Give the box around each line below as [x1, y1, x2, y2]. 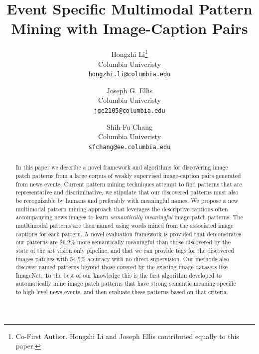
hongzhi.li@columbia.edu [88, 71, 171, 78]
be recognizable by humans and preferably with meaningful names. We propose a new [15, 196, 239, 204]
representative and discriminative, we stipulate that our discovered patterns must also [15, 188, 239, 196]
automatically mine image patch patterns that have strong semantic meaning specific [15, 279, 236, 288]
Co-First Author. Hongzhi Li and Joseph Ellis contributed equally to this [15, 331, 239, 341]
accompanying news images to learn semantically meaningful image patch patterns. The [15, 213, 243, 221]
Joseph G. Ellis [106, 85, 153, 95]
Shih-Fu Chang [106, 121, 152, 132]
